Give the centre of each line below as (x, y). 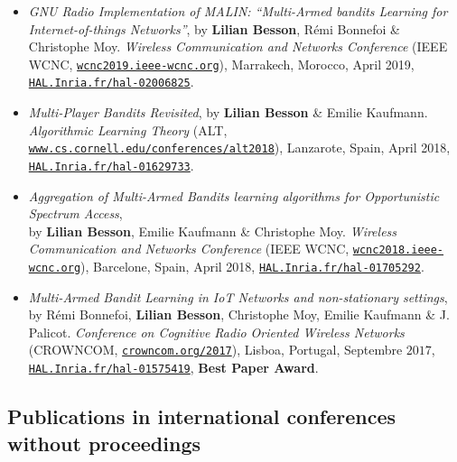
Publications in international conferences (202, 416)
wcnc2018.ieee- (398, 250)
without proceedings (104, 443)
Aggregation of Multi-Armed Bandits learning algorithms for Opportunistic (234, 195)
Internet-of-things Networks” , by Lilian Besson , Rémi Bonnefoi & (215, 28)
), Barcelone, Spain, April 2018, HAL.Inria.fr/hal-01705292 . (252, 267)
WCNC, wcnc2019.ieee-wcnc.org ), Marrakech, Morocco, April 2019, (221, 64)
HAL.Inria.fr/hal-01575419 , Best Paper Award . (173, 368)
